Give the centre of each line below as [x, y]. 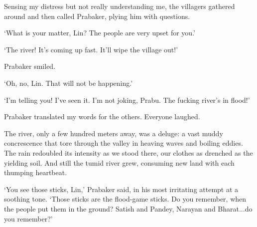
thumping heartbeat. [36, 172]
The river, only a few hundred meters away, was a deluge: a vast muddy [114, 133]
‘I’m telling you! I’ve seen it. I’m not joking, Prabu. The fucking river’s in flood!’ [127, 100]
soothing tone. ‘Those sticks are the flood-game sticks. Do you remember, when [125, 199]
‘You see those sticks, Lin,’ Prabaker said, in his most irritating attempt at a [121, 189]
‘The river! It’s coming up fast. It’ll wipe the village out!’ [91, 49]
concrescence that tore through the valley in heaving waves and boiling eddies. [124, 143]
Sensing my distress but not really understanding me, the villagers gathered [120, 6]
